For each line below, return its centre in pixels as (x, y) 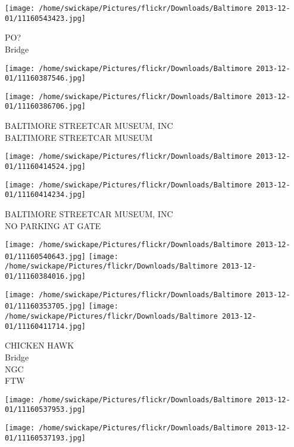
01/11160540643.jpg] (46, 256)
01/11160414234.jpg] (46, 195)
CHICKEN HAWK (40, 345)
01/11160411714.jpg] (46, 326)
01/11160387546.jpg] (46, 78)
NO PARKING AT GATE (53, 225)
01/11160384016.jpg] (46, 277)
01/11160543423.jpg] (46, 18)
